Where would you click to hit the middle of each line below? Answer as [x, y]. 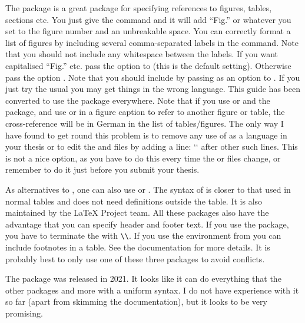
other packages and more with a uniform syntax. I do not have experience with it [152, 290]
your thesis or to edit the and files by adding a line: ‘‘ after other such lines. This [152, 146]
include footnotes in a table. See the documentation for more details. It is [138, 247]
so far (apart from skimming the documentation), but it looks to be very [136, 301]
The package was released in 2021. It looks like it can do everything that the [143, 278]
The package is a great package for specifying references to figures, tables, [139, 8]
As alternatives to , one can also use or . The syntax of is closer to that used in [148, 189]
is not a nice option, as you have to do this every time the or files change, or [143, 158]
